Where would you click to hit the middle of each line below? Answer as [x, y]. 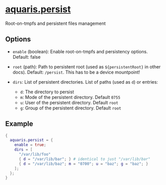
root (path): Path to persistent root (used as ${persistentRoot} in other [87, 66]
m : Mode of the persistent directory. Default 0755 [70, 97]
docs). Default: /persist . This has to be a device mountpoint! [76, 72]
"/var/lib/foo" [35, 155]
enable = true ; [30, 145]
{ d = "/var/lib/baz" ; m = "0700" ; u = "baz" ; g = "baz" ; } [83, 164]
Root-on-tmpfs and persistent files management [56, 23]
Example [19, 124]
